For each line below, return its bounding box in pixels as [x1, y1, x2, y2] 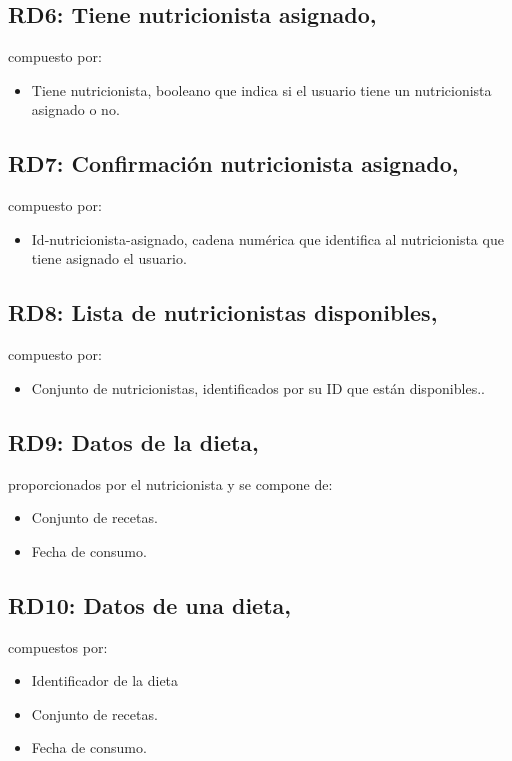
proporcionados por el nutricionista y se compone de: [8, 473, 333, 494]
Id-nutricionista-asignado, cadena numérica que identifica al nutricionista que [31, 228, 504, 249]
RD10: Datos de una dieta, [8, 589, 291, 620]
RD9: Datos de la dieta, [8, 426, 259, 457]
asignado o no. [31, 99, 120, 120]
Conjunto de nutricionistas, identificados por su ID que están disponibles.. [31, 377, 485, 398]
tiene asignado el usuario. [31, 248, 187, 269]
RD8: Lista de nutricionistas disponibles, [8, 297, 438, 328]
